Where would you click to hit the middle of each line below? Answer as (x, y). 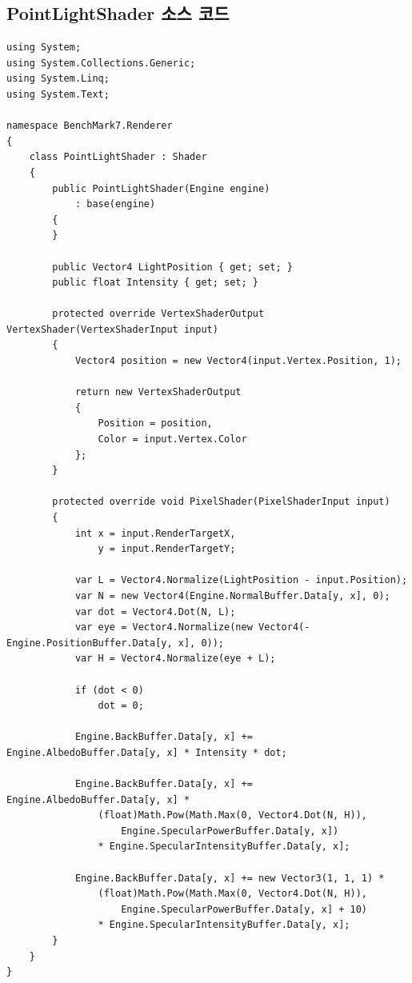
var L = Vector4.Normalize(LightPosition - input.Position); (241, 580)
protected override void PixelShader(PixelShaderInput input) (221, 502)
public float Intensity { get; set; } (155, 283)
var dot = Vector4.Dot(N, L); (155, 611)
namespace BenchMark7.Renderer (90, 126)
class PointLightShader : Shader (118, 157)
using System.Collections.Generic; (101, 63)
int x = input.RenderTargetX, (155, 533)
